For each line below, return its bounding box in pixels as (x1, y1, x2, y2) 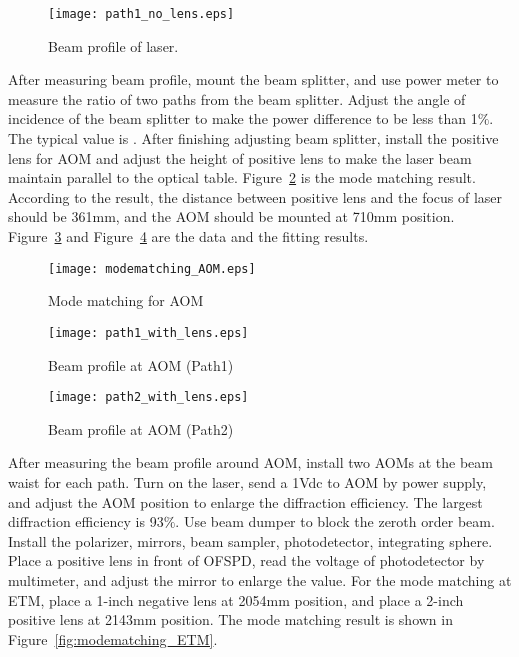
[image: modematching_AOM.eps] (48, 261, 256, 276)
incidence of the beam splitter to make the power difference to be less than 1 (8, 108, 478, 129)
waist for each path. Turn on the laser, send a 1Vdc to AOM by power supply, (8, 471, 487, 492)
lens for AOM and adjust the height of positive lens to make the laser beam (8, 147, 472, 168)
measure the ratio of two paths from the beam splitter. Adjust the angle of (8, 88, 466, 109)
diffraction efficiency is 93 (8, 511, 164, 532)
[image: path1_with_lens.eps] (48, 325, 249, 340)
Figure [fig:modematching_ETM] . (8, 628, 218, 649)
